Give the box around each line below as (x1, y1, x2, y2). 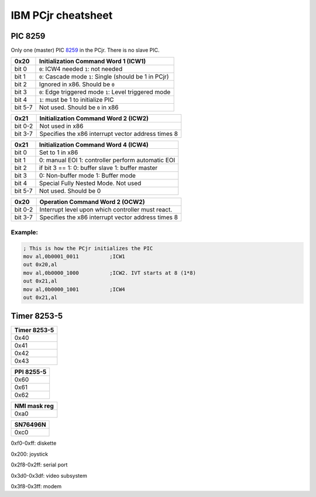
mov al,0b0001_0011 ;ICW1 (23, 253, 125, 260)
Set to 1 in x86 (39, 148, 78, 156)
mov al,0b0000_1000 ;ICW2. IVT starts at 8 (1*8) (23, 270, 196, 276)
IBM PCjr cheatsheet (11, 9, 113, 22)
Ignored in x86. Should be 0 (39, 80, 115, 88)
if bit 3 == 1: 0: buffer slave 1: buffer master (39, 164, 158, 172)
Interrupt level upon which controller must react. (39, 206, 173, 214)
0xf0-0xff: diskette (11, 440, 57, 447)
